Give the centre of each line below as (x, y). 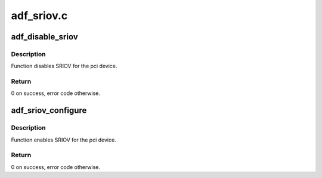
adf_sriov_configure (49, 111)
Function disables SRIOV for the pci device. (64, 66)
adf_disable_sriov (44, 37)
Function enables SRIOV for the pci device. (64, 140)
